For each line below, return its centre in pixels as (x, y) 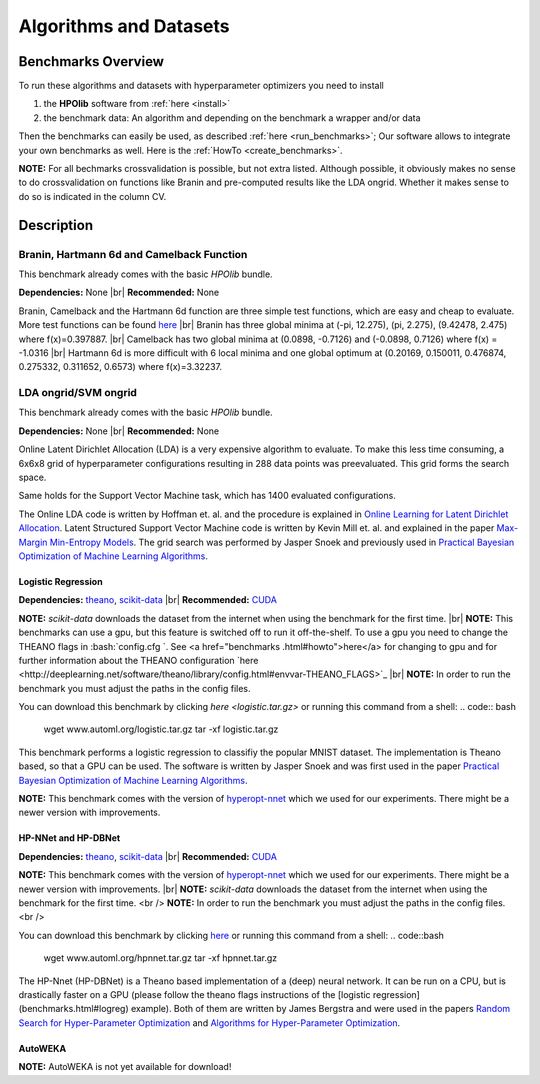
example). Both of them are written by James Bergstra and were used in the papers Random (320, 1009)
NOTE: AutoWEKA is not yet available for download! (125, 1067)
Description (56, 225)
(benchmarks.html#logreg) (73, 1009)
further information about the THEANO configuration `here (138, 660)
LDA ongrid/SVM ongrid (77, 393)
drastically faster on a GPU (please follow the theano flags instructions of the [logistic (194, 994)
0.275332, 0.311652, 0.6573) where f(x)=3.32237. (120, 367)
